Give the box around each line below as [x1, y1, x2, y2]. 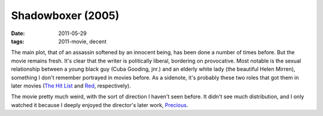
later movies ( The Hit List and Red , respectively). [11, 82, 131, 89]
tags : [11, 37, 25, 45]
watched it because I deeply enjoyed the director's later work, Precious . [11, 101, 188, 108]
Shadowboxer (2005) [11, 9, 120, 22]
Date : [11, 30, 25, 37]
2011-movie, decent [58, 37, 107, 45]
